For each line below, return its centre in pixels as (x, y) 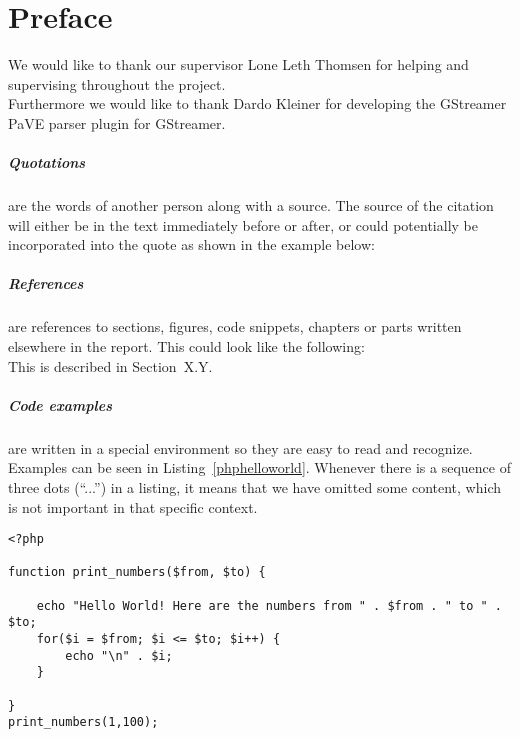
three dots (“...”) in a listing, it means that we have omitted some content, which (255, 486)
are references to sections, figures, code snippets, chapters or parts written (235, 326)
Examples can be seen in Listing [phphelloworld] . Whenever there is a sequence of (259, 467)
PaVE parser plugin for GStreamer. (117, 122)
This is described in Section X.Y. (110, 365)
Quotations (47, 162)
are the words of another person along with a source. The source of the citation (251, 205)
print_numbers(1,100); (83, 722)
